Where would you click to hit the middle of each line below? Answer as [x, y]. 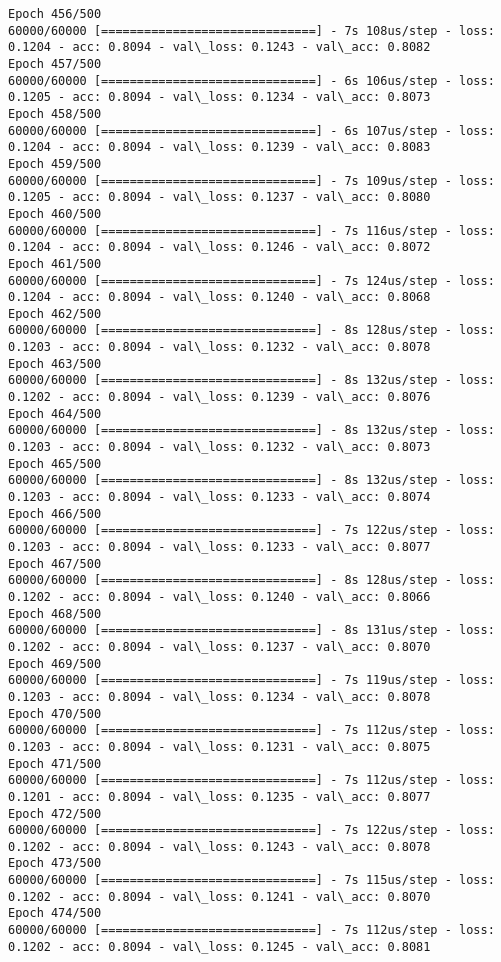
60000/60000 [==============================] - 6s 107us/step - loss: [251, 130]
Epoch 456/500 [55, 14]
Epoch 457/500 [55, 63]
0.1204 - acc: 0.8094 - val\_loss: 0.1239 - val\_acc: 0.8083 [219, 147]
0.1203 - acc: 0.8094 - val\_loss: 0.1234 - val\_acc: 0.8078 [219, 696]
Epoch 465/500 [55, 463]
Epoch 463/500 [55, 363]
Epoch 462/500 [55, 313]
